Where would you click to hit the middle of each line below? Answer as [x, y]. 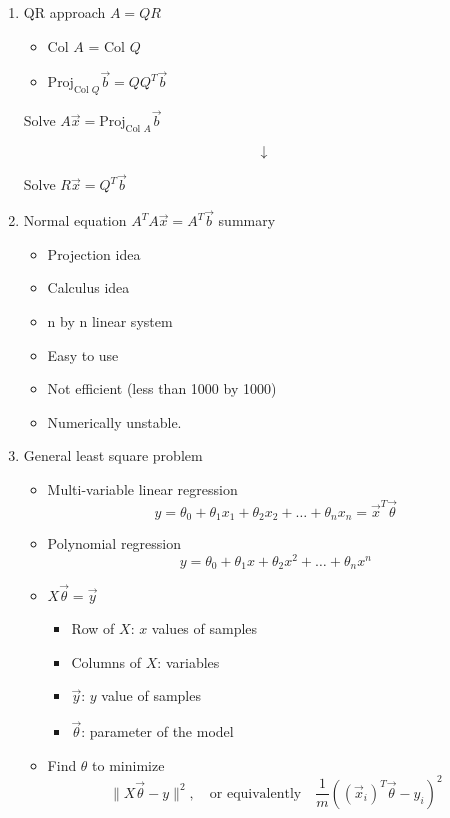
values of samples [204, 628]
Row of [93, 628]
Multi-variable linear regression [142, 489]
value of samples [151, 695]
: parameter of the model [157, 731]
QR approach [64, 12]
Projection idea [94, 253]
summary [247, 220]
